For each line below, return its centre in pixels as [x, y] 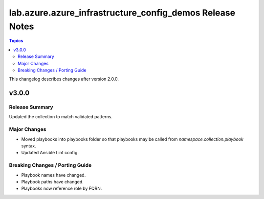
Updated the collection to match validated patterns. [61, 117]
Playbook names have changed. [54, 175]
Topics [16, 41]
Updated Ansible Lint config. [50, 153]
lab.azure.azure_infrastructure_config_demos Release [122, 13]
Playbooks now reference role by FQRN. [62, 189]
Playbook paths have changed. [53, 181]
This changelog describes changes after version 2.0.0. [64, 79]
